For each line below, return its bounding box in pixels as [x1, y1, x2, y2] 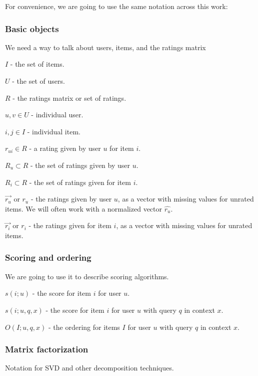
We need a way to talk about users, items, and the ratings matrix [5, 42, 206, 52]
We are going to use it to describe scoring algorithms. [5, 271, 169, 281]
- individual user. [31, 109, 83, 120]
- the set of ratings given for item [29, 176, 131, 187]
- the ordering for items [48, 321, 120, 332]
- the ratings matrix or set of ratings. [12, 92, 126, 103]
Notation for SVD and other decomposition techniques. [5, 362, 174, 373]
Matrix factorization [5, 343, 88, 355]
